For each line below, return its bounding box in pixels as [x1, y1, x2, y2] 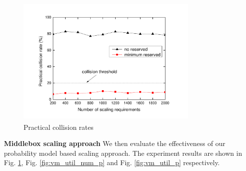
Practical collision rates [24, 122, 94, 132]
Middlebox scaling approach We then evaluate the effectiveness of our [4, 138, 225, 148]
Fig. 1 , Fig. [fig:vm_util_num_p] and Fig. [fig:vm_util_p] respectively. [4, 157, 220, 168]
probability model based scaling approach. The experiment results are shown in [4, 147, 242, 158]
